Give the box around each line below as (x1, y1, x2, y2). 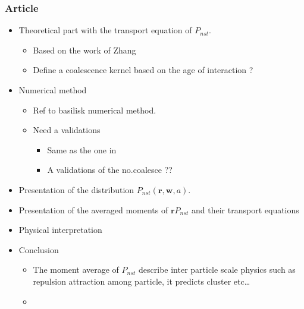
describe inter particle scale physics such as (139, 263, 296, 276)
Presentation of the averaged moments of (18, 203, 168, 216)
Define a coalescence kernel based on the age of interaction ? (33, 64, 253, 76)
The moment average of (33, 263, 119, 276)
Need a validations (33, 124, 101, 136)
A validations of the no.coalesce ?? (47, 163, 173, 176)
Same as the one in (47, 143, 117, 156)
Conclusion (18, 243, 59, 256)
